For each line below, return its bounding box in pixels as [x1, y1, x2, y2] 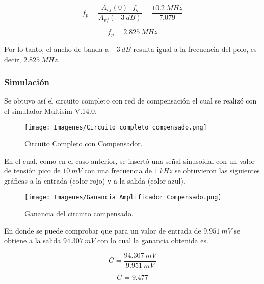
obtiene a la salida [4, 235, 61, 246]
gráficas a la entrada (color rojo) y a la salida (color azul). [4, 175, 186, 186]
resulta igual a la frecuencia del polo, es [133, 43, 257, 54]
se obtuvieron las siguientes [174, 165, 260, 176]
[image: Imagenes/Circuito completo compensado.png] [24, 123, 207, 131]
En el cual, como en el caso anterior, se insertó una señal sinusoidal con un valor [4, 155, 255, 166]
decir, [4, 54, 21, 64]
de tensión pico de [4, 165, 61, 176]
